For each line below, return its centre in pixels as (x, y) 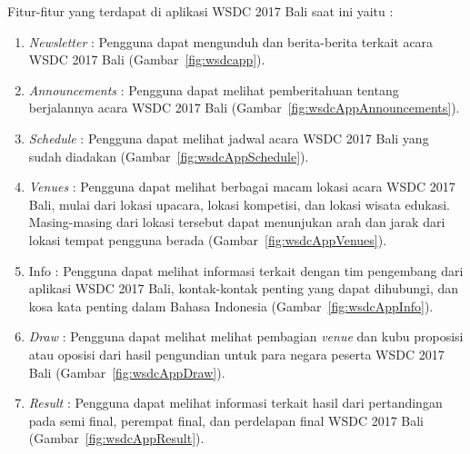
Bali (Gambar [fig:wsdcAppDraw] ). (127, 372)
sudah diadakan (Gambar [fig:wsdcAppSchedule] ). (169, 156)
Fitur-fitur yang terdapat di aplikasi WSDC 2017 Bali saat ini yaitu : (200, 11)
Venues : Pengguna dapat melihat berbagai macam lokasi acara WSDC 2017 (242, 187)
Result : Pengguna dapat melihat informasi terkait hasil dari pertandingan (235, 403)
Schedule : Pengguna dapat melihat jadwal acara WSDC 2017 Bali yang (229, 138)
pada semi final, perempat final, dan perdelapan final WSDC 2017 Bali (226, 420)
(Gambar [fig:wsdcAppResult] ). (116, 438)
